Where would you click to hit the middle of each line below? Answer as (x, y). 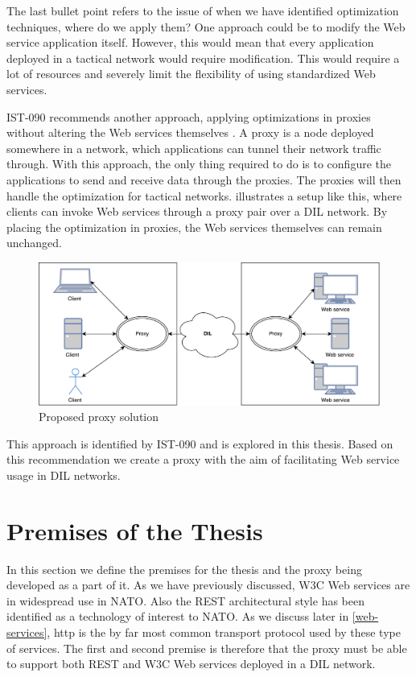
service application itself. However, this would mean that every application (190, 42)
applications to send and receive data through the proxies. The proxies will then (204, 179)
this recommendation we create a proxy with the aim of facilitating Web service (203, 459)
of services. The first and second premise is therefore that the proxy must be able (207, 648)
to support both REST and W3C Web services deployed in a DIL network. (191, 664)
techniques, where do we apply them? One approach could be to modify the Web (206, 26)
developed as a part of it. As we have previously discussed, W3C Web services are (208, 585)
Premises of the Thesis (135, 530)
